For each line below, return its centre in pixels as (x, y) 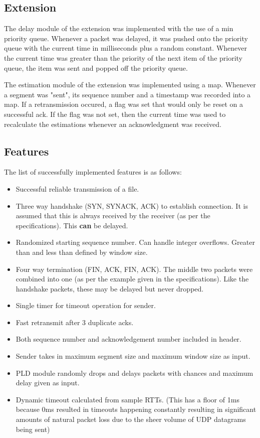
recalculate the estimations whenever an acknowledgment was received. (113, 124)
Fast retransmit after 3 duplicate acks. (75, 322)
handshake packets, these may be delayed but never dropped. (110, 288)
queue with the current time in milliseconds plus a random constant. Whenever (126, 48)
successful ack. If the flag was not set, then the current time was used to (115, 114)
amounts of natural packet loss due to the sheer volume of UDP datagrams (131, 419)
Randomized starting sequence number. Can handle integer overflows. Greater (135, 242)
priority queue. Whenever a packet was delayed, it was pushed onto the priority (126, 38)
